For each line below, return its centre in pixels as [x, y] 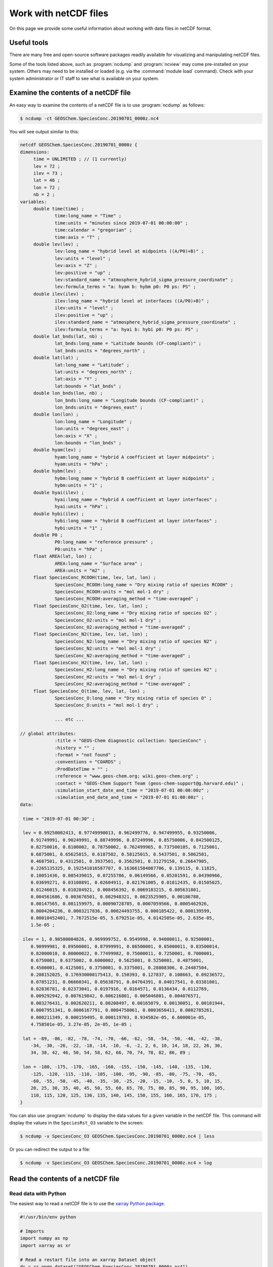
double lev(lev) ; [56, 244]
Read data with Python [38, 1194]
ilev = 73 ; [48, 173]
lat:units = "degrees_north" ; [94, 372]
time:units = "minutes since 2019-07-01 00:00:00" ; [121, 223]
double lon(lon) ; [56, 415]
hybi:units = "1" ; [79, 528]
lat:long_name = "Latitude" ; [92, 365]
